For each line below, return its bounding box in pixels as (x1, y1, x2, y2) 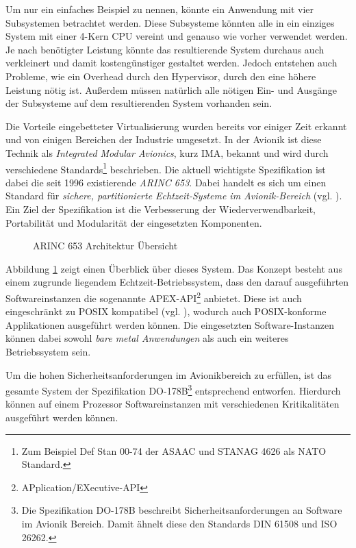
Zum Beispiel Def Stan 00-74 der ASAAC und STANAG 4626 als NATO (21, 443, 327, 458)
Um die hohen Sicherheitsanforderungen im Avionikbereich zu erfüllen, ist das (5, 367, 332, 382)
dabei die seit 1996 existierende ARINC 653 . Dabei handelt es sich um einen (5, 175, 327, 189)
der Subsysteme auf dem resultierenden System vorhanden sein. (5, 96, 272, 110)
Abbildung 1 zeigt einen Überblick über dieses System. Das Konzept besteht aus (5, 261, 342, 275)
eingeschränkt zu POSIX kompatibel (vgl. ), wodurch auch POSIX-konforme (5, 304, 327, 319)
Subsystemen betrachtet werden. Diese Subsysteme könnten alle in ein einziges (5, 15, 335, 29)
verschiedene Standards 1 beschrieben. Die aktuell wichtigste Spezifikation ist (5, 160, 326, 176)
